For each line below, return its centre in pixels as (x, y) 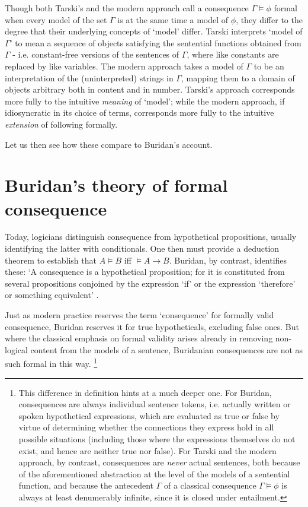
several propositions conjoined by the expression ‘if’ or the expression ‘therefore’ (150, 283)
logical (16, 349)
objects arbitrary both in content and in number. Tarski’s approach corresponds (150, 89)
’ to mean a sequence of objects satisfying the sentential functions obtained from (155, 42)
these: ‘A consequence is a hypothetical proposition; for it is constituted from (145, 272)
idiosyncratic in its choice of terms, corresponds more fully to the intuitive (139, 113)
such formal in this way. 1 (51, 363)
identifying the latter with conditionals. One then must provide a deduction (142, 248)
